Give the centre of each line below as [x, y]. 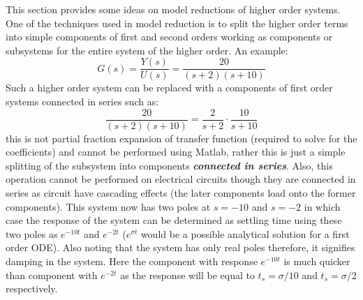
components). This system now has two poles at [108, 206]
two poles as [32, 233]
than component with [52, 275]
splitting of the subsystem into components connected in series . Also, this [169, 165]
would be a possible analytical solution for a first [245, 233]
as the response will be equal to [187, 275]
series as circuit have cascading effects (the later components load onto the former [181, 193]
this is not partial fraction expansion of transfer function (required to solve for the [181, 138]
